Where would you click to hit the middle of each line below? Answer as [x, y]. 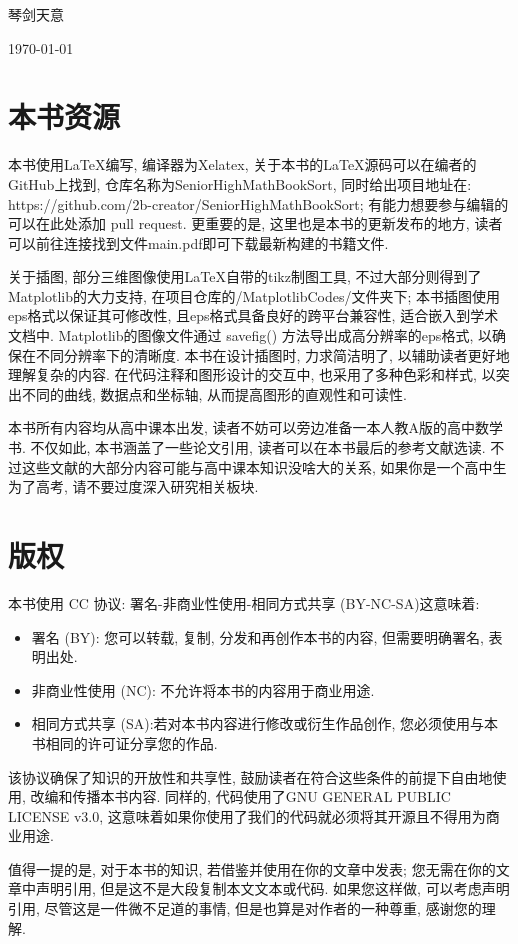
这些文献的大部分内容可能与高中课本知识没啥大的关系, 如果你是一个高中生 [264, 466]
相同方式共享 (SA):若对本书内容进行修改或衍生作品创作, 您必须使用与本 [265, 723]
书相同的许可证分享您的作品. [124, 742]
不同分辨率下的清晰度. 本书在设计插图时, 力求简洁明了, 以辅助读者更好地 [272, 354]
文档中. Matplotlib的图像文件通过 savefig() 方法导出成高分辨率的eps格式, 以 [250, 335]
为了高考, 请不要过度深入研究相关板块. [133, 486]
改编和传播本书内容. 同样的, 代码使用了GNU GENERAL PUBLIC [240, 796]
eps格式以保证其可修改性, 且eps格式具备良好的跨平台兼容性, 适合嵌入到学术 [253, 315]
